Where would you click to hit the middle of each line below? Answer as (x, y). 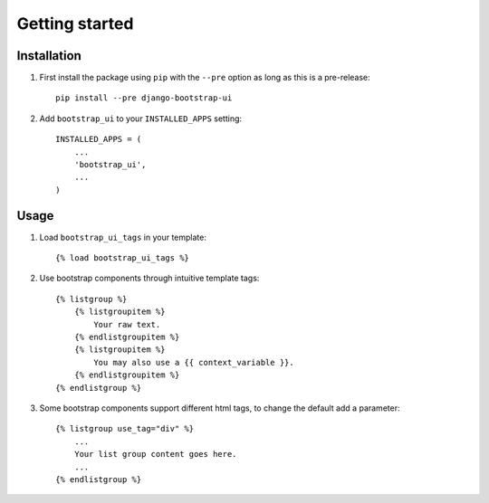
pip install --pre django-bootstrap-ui (144, 98)
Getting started (75, 24)
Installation (49, 56)
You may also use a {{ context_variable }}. (194, 362)
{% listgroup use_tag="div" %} (125, 429)
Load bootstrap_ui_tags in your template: (123, 237)
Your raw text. (127, 324)
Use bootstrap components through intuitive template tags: (149, 278)
